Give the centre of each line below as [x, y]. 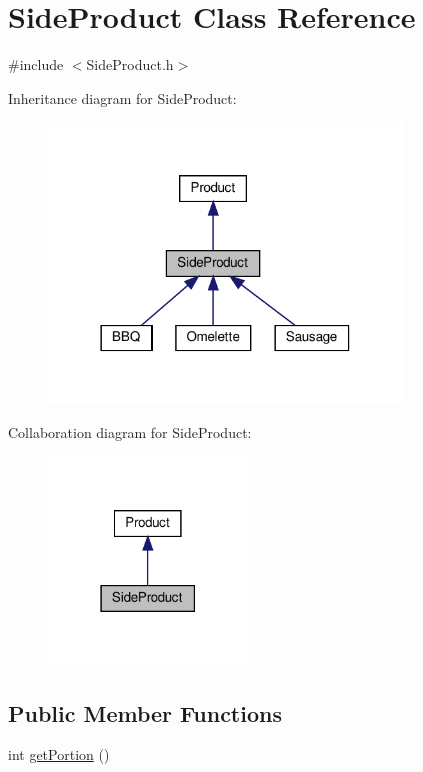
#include [36, 64]
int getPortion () [59, 754]
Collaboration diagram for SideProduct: [130, 432]
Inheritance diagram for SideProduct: [122, 97]
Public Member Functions [145, 712]
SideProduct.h [130, 64]
